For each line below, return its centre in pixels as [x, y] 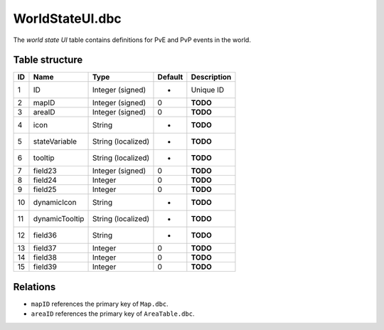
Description [211, 77]
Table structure [48, 60]
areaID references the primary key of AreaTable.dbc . [113, 314]
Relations [34, 287]
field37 [45, 248]
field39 [45, 267]
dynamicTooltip [59, 219]
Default [170, 77]
